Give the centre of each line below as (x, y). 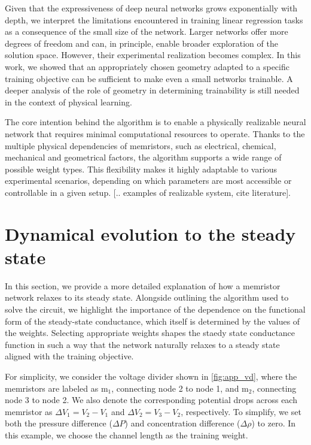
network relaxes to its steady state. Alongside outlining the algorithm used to (147, 297)
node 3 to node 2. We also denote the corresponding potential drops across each (151, 400)
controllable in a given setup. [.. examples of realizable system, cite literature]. (148, 192)
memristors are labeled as (52, 388)
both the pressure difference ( (59, 423)
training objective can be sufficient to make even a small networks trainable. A (149, 78)
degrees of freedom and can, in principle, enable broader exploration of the (141, 43)
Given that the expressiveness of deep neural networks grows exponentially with (151, 8)
